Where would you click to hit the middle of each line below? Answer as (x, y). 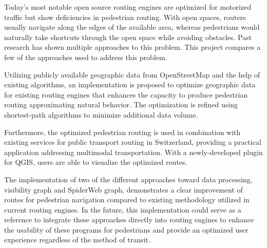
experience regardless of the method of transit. (77, 240)
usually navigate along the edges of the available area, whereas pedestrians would (132, 27)
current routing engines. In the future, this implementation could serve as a (123, 209)
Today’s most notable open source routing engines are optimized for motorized (128, 7)
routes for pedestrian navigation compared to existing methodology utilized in (127, 199)
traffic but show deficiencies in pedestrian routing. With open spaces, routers (125, 17)
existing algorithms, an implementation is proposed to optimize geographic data (130, 84)
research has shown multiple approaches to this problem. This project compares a (132, 47)
